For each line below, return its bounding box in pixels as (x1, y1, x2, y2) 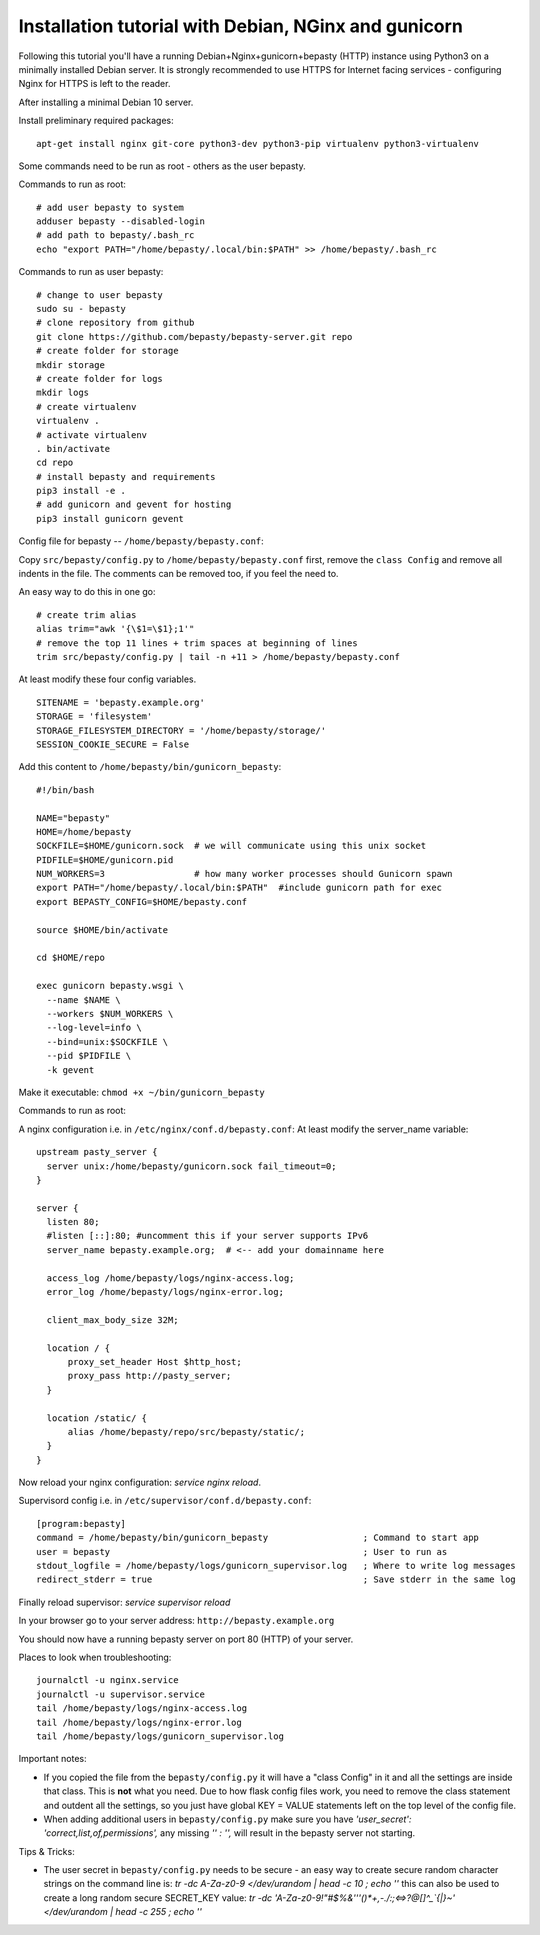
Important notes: (18, 1753, 87, 1765)
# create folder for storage (36, 345, 179, 357)
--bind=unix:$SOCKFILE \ (46, 1036, 169, 1047)
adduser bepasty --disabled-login (36, 216, 205, 227)
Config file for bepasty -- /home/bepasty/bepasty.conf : (18, 535, 264, 547)
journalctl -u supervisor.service (36, 1688, 205, 1700)
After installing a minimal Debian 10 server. (18, 96, 194, 108)
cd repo (36, 457, 74, 469)
